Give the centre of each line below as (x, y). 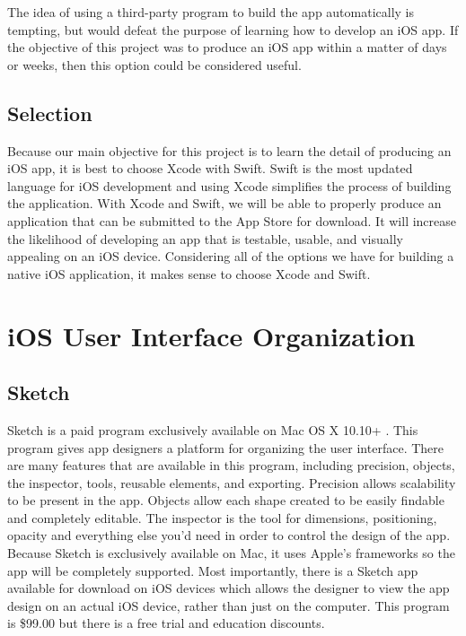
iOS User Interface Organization (211, 335)
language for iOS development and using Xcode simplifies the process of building (229, 185)
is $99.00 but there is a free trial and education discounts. (166, 623)
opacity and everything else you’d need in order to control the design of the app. (229, 535)
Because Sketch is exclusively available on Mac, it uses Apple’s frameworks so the (231, 553)
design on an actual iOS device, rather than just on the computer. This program (229, 605)
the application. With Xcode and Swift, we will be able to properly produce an (224, 203)
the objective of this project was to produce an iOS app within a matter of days (227, 47)
